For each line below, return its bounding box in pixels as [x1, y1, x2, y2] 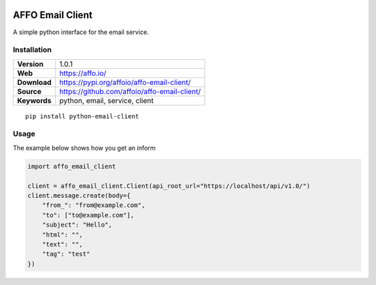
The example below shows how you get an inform [13, 144, 156, 152]
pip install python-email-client [25, 112, 139, 120]
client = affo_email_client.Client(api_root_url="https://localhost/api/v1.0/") [27, 182, 311, 190]
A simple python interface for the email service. [13, 28, 150, 36]
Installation [13, 45, 52, 55]
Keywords [17, 95, 52, 105]
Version [17, 59, 44, 69]
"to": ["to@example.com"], [42, 211, 135, 219]
